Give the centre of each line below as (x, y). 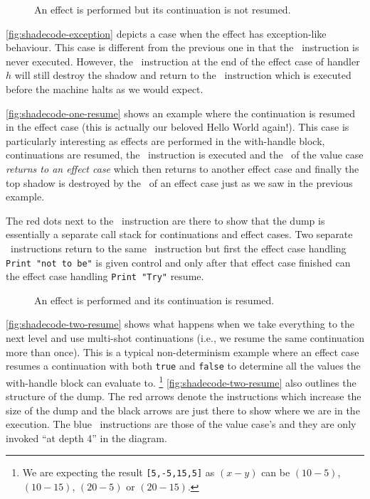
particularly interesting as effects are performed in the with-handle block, (165, 140)
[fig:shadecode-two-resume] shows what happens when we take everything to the (180, 324)
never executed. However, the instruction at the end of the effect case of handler (183, 61)
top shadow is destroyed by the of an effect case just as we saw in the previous (179, 182)
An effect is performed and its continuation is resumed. (154, 300)
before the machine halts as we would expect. (105, 88)
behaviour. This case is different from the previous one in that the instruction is (183, 47)
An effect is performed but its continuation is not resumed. (163, 9)
